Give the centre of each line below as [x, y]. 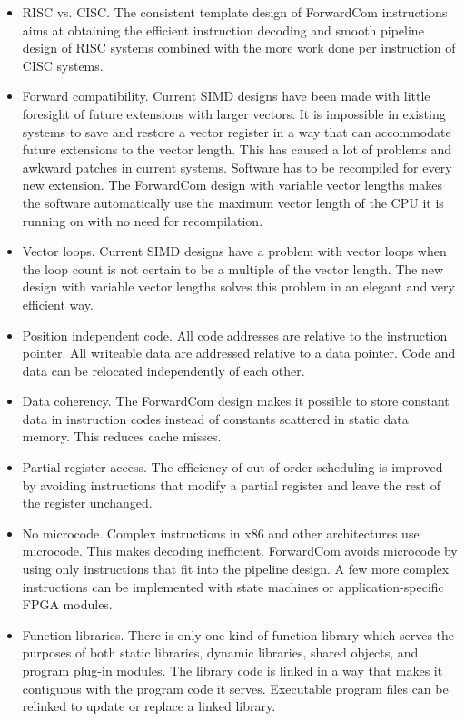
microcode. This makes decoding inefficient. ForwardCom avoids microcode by [240, 551]
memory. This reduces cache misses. [122, 436]
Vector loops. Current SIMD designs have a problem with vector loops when [234, 251]
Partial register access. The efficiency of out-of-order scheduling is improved [232, 467]
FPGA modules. [67, 604]
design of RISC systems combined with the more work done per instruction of [239, 48]
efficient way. [58, 304]
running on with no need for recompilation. [143, 220]
